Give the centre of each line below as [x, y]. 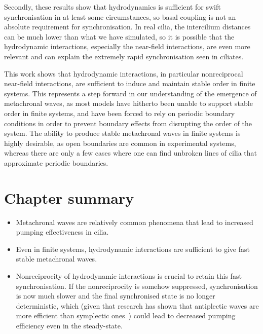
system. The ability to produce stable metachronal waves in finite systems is [122, 133]
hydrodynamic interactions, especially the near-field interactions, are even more [127, 46]
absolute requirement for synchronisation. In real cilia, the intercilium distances [127, 27]
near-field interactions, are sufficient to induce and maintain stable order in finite [130, 83]
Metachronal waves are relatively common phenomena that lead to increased [135, 222]
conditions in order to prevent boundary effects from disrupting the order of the [128, 123]
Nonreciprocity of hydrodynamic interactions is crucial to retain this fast [129, 276]
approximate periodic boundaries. [56, 162]
